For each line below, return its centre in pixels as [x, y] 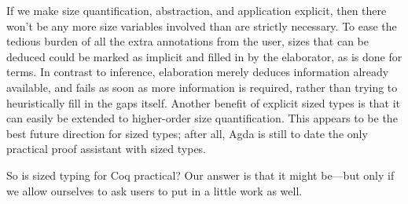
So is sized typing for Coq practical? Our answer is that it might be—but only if [200, 175]
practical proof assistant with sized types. [107, 149]
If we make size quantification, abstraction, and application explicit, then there [197, 10]
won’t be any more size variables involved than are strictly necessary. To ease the [202, 25]
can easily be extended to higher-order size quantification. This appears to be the [202, 118]
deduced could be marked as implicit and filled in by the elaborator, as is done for [204, 56]
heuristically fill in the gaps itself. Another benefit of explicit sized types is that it [204, 102]
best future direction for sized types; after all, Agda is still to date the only [187, 133]
